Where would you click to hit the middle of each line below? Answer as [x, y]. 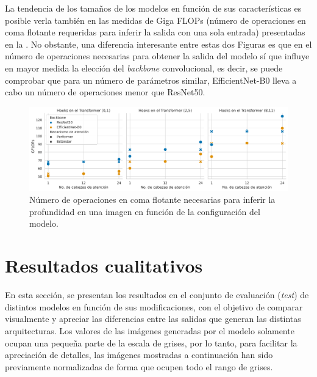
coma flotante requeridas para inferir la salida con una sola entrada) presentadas [155, 32]
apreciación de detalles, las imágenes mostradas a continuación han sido [139, 355]
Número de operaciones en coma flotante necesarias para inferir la [152, 199]
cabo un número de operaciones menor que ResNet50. [105, 92]
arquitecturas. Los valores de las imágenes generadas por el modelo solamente [150, 330]
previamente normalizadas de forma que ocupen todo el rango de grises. [139, 366]
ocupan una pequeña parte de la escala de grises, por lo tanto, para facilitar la [151, 342]
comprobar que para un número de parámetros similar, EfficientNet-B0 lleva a [151, 80]
